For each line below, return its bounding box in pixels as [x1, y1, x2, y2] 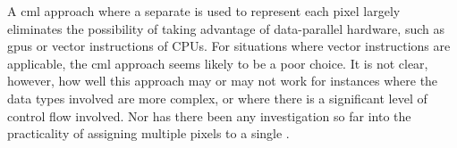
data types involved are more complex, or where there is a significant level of [7, 88, 427, 107]
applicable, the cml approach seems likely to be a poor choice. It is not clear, [7, 53, 428, 72]
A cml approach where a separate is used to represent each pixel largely [7, 2, 401, 20]
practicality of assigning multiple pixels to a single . [7, 124, 290, 143]
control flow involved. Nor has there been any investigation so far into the [7, 106, 411, 125]
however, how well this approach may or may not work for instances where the [7, 71, 438, 90]
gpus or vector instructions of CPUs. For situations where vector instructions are [7, 37, 451, 55]
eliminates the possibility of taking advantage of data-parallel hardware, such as [7, 19, 444, 37]
